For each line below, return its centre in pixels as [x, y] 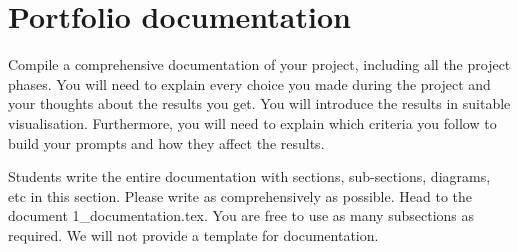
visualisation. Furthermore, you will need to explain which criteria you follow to [252, 122]
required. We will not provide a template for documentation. [193, 234]
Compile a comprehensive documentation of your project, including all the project [259, 64]
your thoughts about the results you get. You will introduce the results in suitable [259, 103]
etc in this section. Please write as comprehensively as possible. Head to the [240, 195]
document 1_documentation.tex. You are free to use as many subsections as [241, 215]
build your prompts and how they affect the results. [166, 142]
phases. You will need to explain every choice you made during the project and [249, 83]
